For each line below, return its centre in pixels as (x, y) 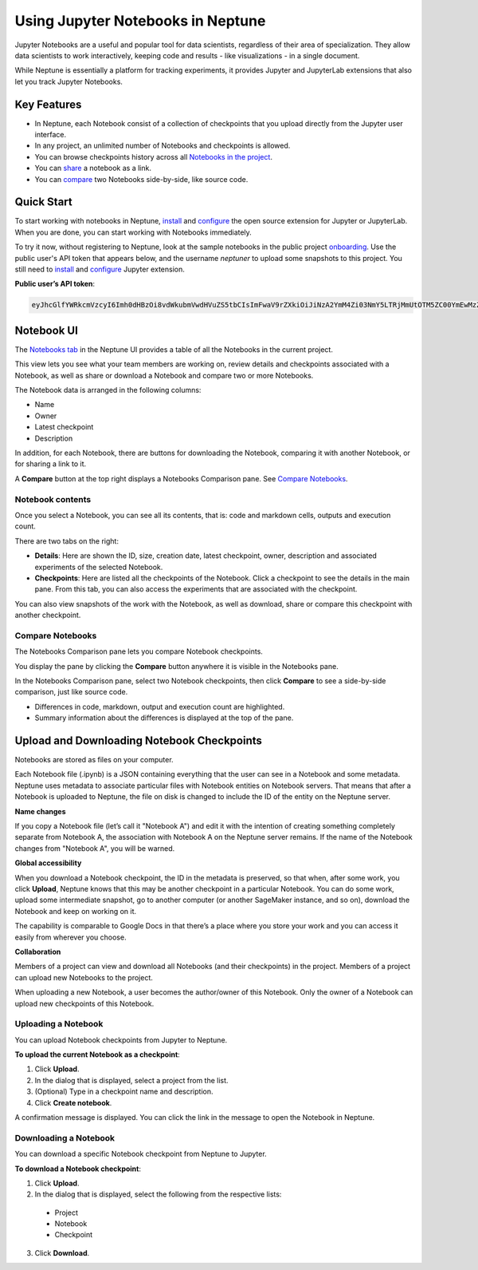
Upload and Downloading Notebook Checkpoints (139, 741)
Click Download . (62, 1252)
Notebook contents (53, 499)
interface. (51, 135)
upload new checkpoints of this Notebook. (84, 1003)
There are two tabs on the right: (67, 541)
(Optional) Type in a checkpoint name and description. (124, 1092)
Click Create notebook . (73, 1102)
